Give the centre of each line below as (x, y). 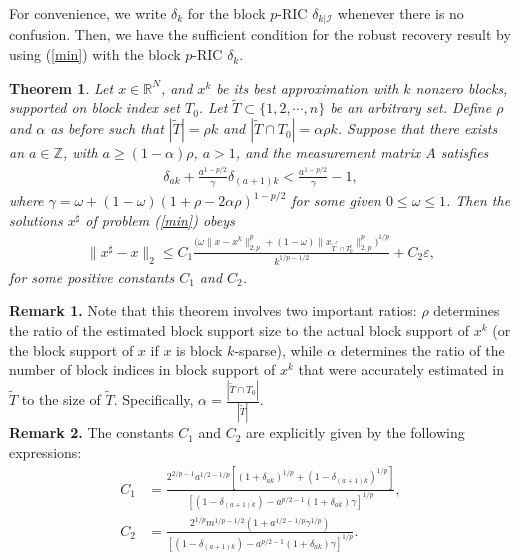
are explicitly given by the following (355, 432)
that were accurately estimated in (401, 369)
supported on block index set (94, 107)
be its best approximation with (307, 87)
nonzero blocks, (461, 87)
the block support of (71, 349)
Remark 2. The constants (91, 432)
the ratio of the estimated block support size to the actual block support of (239, 330)
